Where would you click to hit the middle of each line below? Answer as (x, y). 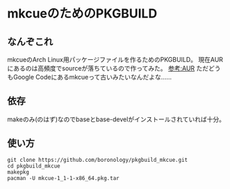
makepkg (18, 172)
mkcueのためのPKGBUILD (82, 14)
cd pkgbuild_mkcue (34, 166)
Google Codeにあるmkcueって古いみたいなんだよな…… (92, 77)
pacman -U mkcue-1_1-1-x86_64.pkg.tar (63, 178)
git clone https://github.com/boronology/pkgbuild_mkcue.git (98, 160)
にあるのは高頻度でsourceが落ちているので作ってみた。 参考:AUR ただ (108, 68)
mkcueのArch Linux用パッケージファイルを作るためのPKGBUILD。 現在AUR (115, 60)
